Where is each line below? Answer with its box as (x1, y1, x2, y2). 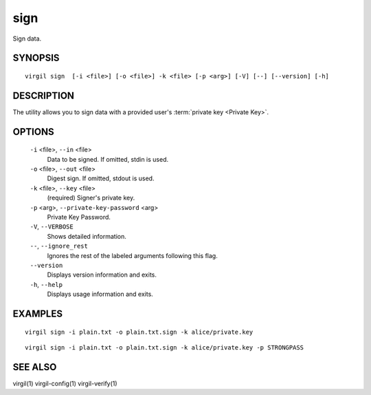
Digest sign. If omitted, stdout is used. (47, 174, 155, 182)
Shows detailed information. (47, 232, 126, 240)
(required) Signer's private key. (47, 193, 135, 202)
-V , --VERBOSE (30, 222, 74, 231)
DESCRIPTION (12, 89, 75, 101)
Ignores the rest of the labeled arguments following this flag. (47, 251, 218, 259)
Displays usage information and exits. (47, 290, 154, 299)
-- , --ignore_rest (30, 242, 89, 250)
